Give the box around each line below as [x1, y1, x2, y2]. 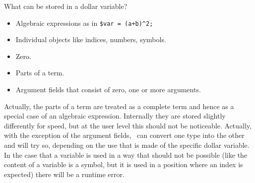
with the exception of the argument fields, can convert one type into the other [4, 130, 245, 140]
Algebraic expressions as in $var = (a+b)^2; [15, 17, 153, 28]
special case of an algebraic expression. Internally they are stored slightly [4, 111, 226, 121]
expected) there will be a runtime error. [4, 169, 125, 179]
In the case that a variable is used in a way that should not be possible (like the [4, 149, 248, 160]
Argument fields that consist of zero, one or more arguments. [15, 84, 201, 95]
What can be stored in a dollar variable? [4, 1, 127, 11]
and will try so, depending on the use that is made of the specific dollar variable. [4, 140, 250, 150]
